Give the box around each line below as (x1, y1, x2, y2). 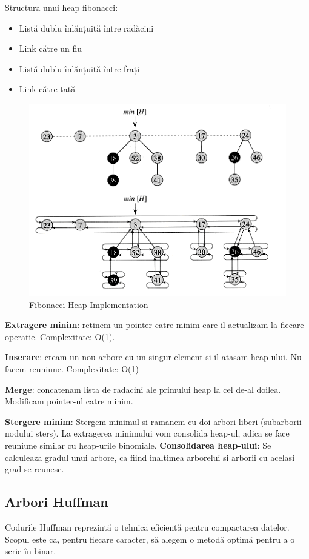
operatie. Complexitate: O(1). (5, 330, 115, 343)
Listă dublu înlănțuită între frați (19, 62, 140, 75)
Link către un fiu (19, 42, 82, 55)
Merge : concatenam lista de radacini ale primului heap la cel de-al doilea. (5, 383, 281, 395)
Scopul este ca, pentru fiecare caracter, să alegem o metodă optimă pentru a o (5, 532, 295, 545)
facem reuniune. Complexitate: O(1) (5, 362, 139, 375)
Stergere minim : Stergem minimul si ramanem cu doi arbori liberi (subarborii (5, 415, 302, 427)
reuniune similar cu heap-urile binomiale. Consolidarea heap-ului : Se (5, 438, 271, 451)
